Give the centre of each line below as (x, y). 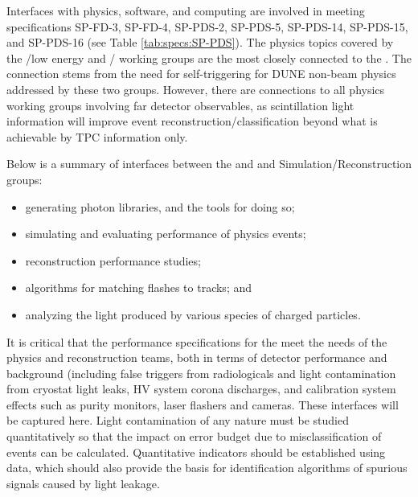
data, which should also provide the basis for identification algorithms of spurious (207, 468)
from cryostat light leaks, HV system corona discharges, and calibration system (201, 389)
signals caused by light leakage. (83, 483)
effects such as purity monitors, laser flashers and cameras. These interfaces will (203, 404)
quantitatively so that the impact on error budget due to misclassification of (194, 436)
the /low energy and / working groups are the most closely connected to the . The (209, 58)
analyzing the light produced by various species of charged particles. (193, 314)
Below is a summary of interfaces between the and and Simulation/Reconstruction (209, 164)
